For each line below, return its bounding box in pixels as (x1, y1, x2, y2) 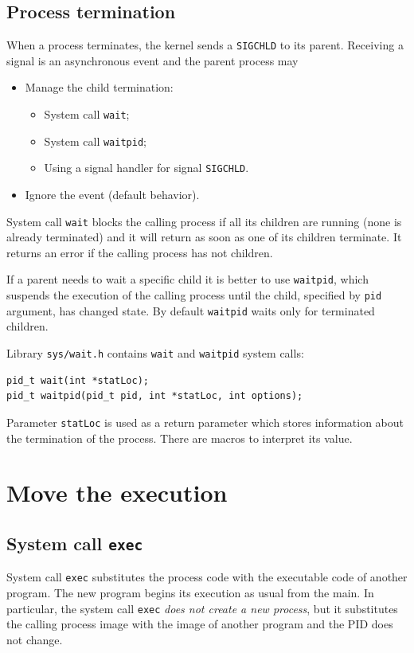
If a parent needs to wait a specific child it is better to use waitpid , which (6, 271, 369, 287)
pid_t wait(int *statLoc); (6, 374, 149, 386)
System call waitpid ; (44, 132, 146, 149)
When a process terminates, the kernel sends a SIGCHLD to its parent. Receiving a (6, 37, 404, 53)
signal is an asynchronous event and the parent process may (6, 52, 299, 68)
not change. (6, 631, 63, 647)
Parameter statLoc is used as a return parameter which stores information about (6, 413, 404, 430)
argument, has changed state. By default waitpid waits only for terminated (6, 302, 375, 319)
